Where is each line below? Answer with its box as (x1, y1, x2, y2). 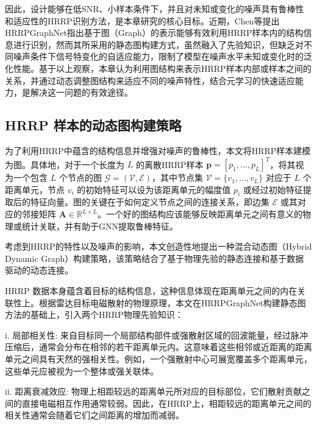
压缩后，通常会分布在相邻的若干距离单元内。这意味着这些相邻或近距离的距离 (5, 340, 312, 353)
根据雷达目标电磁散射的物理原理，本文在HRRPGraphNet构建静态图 (38, 296, 306, 309)
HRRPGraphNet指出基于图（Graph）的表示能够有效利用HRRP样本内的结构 (5, 26, 304, 39)
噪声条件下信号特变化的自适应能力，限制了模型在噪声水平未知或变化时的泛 (13, 50, 312, 63)
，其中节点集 (152, 171, 204, 184)
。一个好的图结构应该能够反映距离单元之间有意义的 (97, 208, 302, 220)
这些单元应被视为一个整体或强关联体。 (5, 364, 158, 377)
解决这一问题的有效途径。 (30, 86, 133, 99)
